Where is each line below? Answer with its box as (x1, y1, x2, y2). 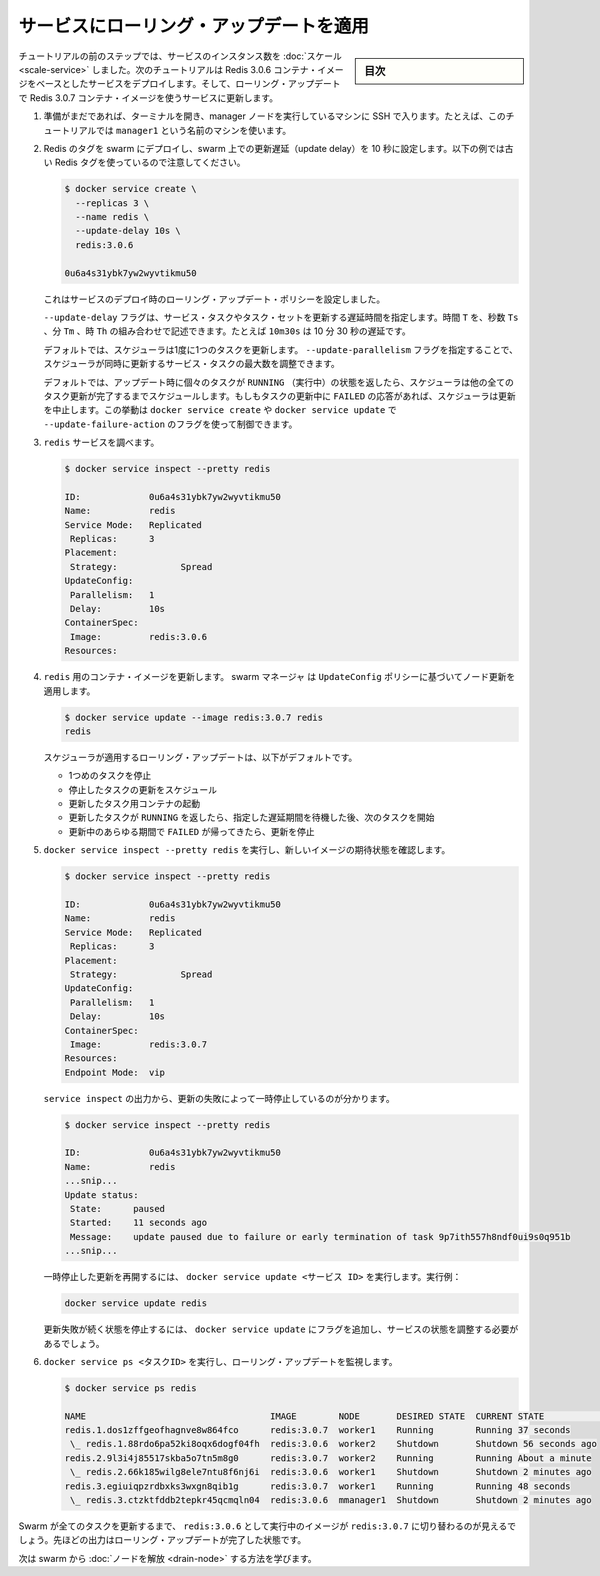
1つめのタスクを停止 (68, 770, 152, 782)
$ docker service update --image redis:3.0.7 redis (64, 711, 324, 723)
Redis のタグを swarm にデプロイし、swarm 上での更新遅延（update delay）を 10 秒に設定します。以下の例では (43, 142, 505, 154)
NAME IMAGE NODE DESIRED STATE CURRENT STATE (64, 1410, 545, 1422)
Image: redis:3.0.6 (70, 631, 208, 642)
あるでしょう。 (43, 1337, 105, 1349)
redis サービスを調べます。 (43, 436, 160, 449)
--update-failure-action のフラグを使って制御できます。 (43, 418, 298, 430)
